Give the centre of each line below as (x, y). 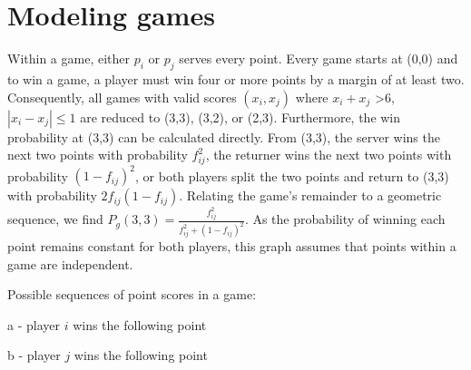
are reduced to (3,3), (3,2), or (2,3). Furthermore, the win (240, 117)
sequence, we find (55, 219)
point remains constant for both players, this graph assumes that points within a (232, 246)
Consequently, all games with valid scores (122, 97)
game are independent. (70, 263)
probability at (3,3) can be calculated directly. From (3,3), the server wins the (224, 136)
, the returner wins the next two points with (329, 155)
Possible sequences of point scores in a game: (132, 294)
